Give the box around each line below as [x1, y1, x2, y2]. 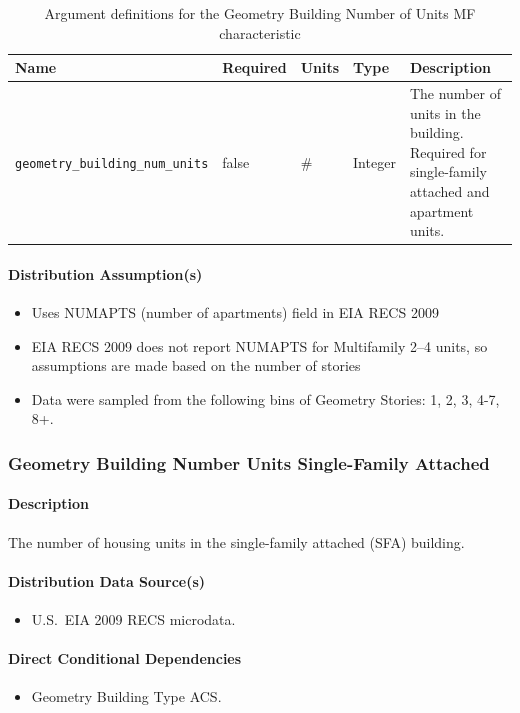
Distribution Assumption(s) [8, 263, 203, 284]
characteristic [219, 22, 301, 43]
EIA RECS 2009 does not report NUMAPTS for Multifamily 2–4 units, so [31, 335, 488, 356]
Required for [409, 141, 487, 162]
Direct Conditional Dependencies [8, 648, 242, 669]
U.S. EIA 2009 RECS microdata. [31, 609, 236, 630]
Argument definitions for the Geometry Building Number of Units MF [44, 3, 476, 23]
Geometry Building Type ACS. [31, 686, 222, 707]
